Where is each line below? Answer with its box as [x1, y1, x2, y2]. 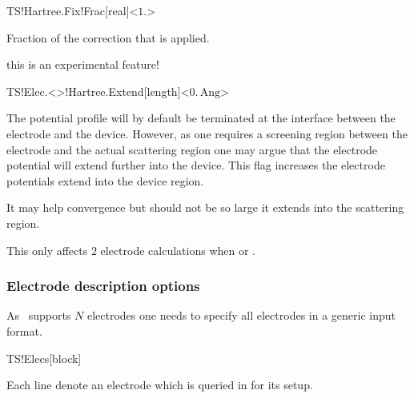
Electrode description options [6, 276, 200, 296]
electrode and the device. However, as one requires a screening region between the [6, 125, 408, 141]
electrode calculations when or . [100, 241, 256, 258]
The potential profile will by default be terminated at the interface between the [6, 109, 396, 126]
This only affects [6, 241, 88, 258]
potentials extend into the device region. [6, 172, 204, 189]
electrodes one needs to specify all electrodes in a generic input [86, 307, 396, 324]
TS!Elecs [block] [6, 349, 82, 366]
